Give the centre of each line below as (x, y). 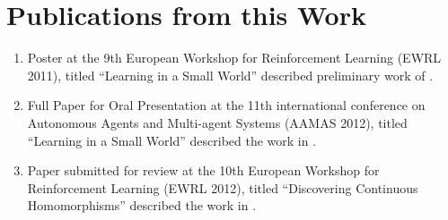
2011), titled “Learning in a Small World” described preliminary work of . (230, 75)
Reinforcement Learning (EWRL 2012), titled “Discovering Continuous (223, 187)
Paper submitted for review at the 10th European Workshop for (203, 170)
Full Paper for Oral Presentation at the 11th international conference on (226, 105)
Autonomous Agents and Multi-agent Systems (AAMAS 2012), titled (217, 122)
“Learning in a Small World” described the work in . (172, 140)
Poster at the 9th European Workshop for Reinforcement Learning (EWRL (234, 58)
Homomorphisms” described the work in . (142, 205)
